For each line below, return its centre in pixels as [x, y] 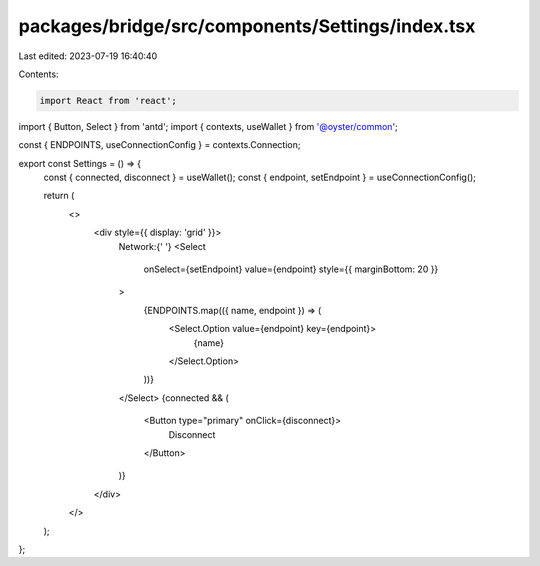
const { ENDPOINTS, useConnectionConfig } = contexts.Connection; [159, 145]
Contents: [38, 74]
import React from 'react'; [108, 100]
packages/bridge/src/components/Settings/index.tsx [247, 26]
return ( [59, 196]
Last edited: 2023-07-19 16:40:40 [88, 56]
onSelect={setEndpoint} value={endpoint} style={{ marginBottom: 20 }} [291, 269]
